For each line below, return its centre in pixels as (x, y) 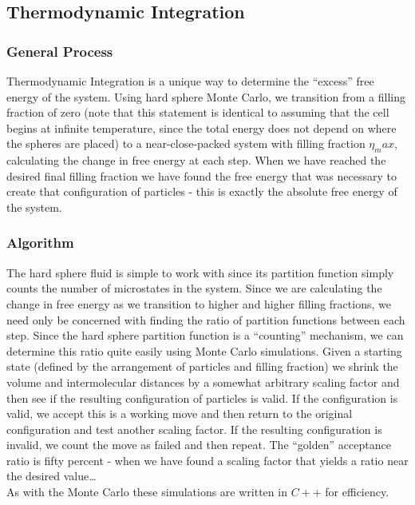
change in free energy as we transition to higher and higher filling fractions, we (199, 303)
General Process (60, 51)
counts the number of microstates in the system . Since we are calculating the (194, 288)
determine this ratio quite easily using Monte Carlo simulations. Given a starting (204, 350)
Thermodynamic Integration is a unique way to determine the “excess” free (190, 81)
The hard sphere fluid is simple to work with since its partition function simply (200, 272)
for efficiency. (357, 492)
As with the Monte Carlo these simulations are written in (147, 492)
